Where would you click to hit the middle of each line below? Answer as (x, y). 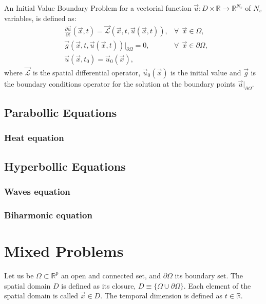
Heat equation (34, 138)
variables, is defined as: (40, 18)
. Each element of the (217, 285)
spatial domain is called (41, 296)
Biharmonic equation (48, 215)
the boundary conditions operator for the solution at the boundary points (120, 83)
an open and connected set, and (111, 275)
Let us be (19, 275)
